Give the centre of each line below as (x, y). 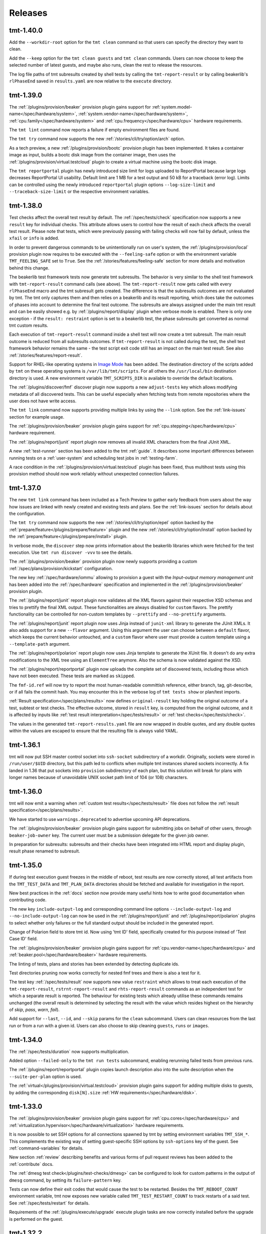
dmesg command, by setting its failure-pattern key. (65, 1180)
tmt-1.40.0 (26, 30)
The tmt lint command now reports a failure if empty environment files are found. (94, 130)
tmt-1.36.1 (25, 745)
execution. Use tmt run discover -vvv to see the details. (71, 552)
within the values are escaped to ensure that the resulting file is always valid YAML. (94, 731)
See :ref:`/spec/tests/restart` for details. (49, 1203)
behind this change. (29, 268)
